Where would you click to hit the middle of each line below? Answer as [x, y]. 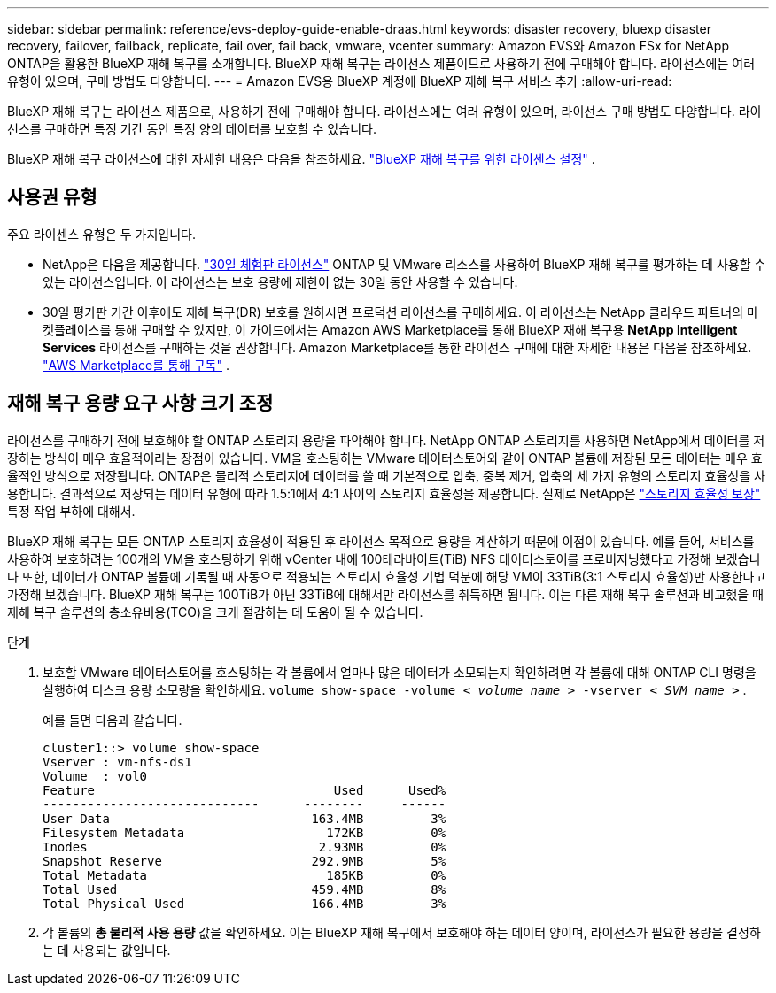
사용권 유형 [52, 197]
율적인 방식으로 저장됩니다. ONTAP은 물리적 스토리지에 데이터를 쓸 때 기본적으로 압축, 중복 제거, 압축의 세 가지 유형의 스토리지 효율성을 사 [386, 475]
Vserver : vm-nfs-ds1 [117, 762]
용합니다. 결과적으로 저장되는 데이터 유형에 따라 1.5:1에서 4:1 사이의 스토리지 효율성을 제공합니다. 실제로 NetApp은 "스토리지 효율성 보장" [384, 493]
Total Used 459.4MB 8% [244, 889]
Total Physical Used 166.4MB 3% [244, 903]
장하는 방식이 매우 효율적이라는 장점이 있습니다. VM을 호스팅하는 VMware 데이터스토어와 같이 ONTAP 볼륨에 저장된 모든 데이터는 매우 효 [385, 458]
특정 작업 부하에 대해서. [71, 511]
